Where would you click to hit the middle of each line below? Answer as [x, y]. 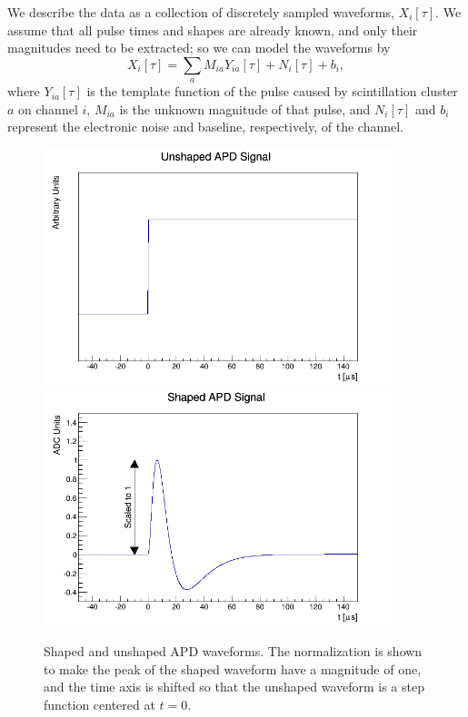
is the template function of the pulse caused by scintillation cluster [272, 91]
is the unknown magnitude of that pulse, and [245, 108]
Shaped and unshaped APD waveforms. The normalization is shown [233, 650]
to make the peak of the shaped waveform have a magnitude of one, [233, 668]
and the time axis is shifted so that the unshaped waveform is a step [234, 687]
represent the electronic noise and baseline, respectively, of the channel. [206, 127]
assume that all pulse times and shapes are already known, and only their [213, 29]
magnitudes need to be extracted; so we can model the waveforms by [199, 48]
